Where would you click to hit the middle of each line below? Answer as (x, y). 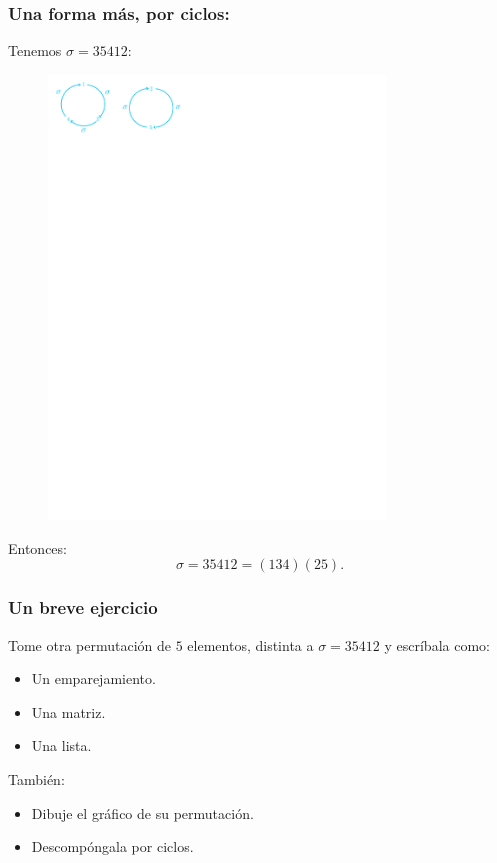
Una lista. (61, 745)
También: (36, 779)
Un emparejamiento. (93, 678)
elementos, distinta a (250, 644)
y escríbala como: (437, 644)
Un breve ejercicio (83, 607)
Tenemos (35, 50)
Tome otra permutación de (90, 644)
